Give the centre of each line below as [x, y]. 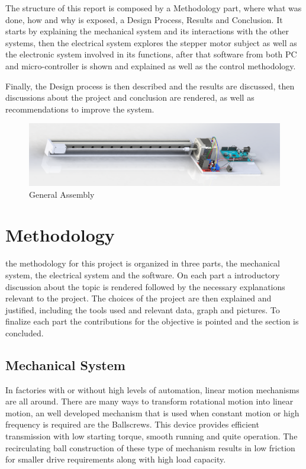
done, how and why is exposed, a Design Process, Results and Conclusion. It [144, 19]
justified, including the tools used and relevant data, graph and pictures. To [143, 309]
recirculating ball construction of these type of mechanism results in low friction [150, 447]
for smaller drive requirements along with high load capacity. [116, 459]
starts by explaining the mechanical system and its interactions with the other [147, 31]
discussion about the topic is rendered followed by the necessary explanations [145, 286]
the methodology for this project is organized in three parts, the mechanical [143, 263]
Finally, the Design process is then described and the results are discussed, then [150, 86]
